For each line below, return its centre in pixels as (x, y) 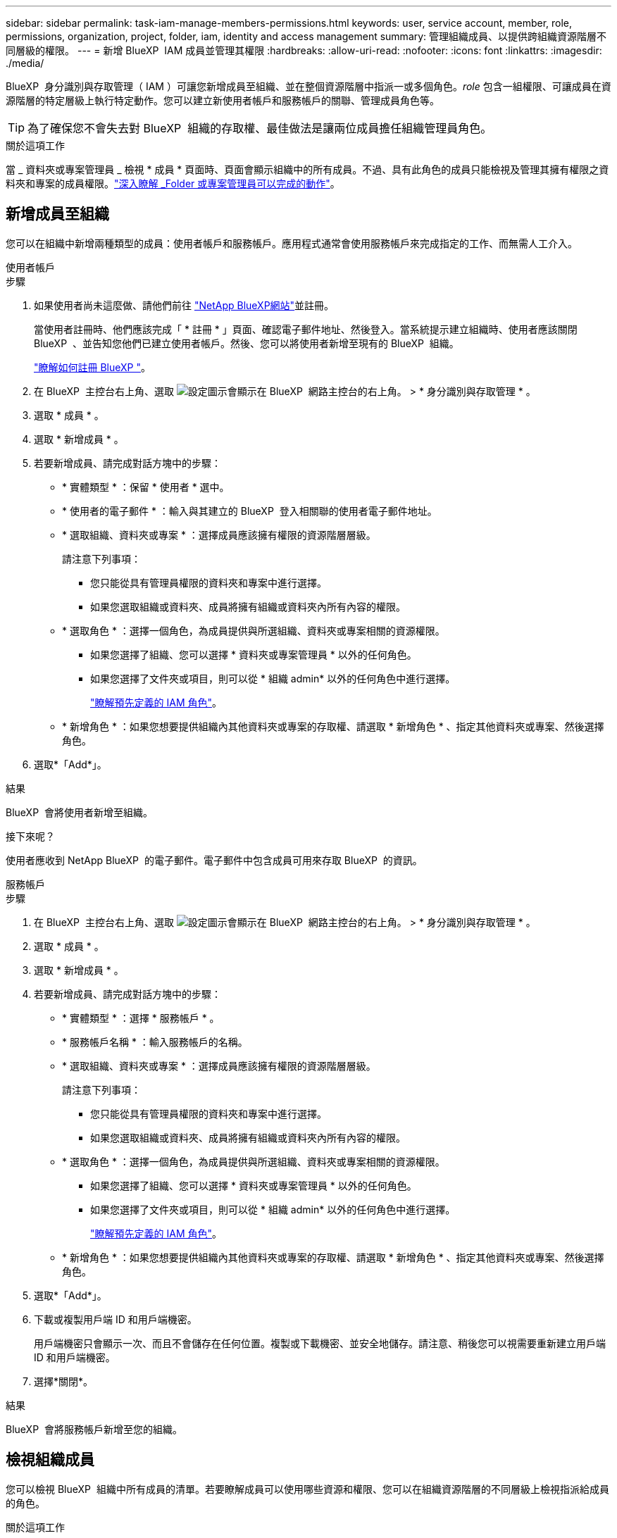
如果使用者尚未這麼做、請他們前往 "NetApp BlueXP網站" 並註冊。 (184, 305)
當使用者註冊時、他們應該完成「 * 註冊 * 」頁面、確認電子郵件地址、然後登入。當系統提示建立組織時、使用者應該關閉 (306, 329)
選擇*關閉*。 (64, 1381)
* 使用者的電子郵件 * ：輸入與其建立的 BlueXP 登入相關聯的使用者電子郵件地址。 (250, 511)
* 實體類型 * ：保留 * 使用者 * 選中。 (146, 487)
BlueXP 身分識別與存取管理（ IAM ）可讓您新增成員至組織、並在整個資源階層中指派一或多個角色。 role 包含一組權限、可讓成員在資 (308, 86)
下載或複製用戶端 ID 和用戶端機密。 (116, 1319)
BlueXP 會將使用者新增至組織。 (79, 812)
